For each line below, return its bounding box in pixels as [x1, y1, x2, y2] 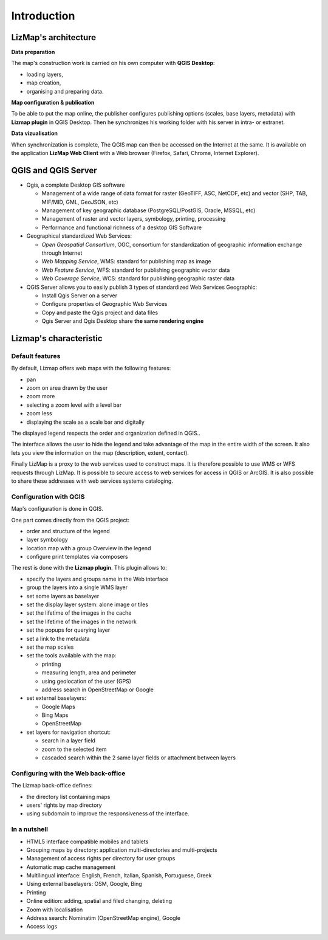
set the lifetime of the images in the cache [26, 609, 132, 617]
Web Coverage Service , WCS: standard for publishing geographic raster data [41, 275, 235, 282]
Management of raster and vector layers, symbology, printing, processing [41, 215, 226, 223]
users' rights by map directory [26, 801, 103, 809]
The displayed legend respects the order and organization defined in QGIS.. [11, 429, 200, 437]
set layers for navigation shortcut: [26, 728, 111, 736]
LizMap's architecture [11, 32, 97, 43]
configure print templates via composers [26, 553, 128, 561]
